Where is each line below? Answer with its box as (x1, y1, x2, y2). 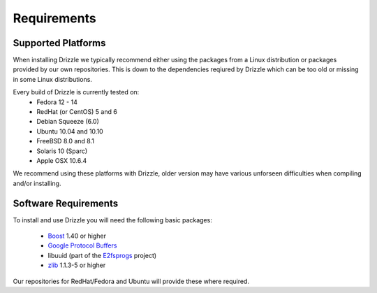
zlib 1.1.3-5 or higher (47, 261, 106, 269)
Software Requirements (13, 197, 119, 209)
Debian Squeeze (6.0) (36, 117, 99, 126)
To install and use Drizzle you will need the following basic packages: (13, 215, 212, 224)
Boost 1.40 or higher (47, 231, 106, 241)
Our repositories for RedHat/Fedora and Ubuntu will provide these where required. (13, 277, 249, 285)
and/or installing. (13, 179, 61, 187)
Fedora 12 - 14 (36, 98, 78, 106)
